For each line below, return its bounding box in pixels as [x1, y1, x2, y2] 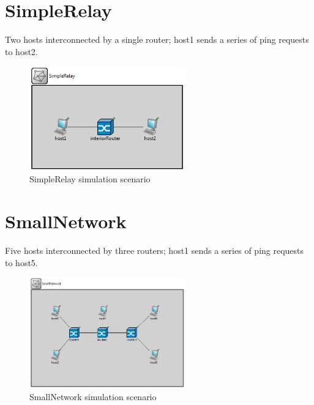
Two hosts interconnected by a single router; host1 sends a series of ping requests [5, 33, 309, 46]
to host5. [5, 256, 38, 269]
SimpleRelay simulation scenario [29, 173, 151, 185]
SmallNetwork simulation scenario [29, 390, 157, 403]
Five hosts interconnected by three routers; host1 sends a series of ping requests [5, 244, 304, 257]
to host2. [5, 45, 38, 58]
